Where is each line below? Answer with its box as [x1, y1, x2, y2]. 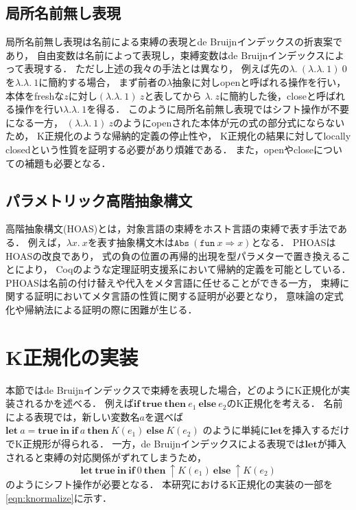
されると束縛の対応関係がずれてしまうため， [5, 450, 206, 464]
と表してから [144, 88, 202, 102]
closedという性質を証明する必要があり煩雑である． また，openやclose [5, 142, 313, 156]
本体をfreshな [5, 88, 64, 102]
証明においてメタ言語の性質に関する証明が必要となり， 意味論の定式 [34, 289, 344, 303]
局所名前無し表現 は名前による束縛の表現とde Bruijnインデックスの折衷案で [5, 34, 342, 49]
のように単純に [202, 423, 270, 437]
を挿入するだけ [282, 423, 350, 437]
